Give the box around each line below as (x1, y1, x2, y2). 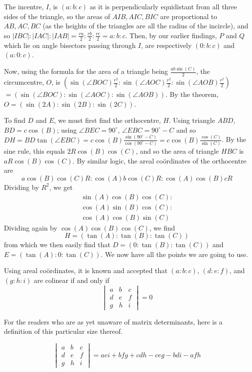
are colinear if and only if (34, 275, 109, 285)
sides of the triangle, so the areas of (4, 11, 110, 21)
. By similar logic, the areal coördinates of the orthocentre (72, 155, 247, 165)
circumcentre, (4, 77, 44, 87)
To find (4, 115, 25, 125)
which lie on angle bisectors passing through (4, 40, 136, 50)
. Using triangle (168, 115, 215, 125)
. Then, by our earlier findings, (125, 30, 217, 40)
